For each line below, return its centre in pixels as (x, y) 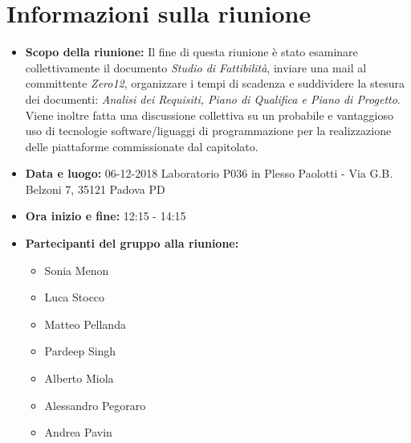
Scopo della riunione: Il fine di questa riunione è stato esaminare (191, 52)
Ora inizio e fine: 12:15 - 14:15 (106, 216)
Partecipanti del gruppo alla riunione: (132, 243)
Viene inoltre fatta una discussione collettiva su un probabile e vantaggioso (209, 115)
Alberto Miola (79, 378)
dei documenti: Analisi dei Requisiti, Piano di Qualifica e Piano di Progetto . (213, 98)
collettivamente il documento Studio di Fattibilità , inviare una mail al (196, 67)
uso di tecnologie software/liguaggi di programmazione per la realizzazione (208, 131)
